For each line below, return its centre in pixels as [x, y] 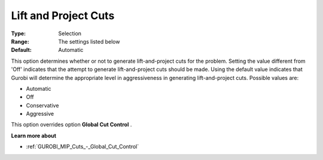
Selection [70, 33]
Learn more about [34, 136]
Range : [20, 41]
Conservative [42, 105]
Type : [19, 33]
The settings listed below [89, 41]
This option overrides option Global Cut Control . [71, 125]
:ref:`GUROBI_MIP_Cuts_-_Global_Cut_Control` [83, 147]
